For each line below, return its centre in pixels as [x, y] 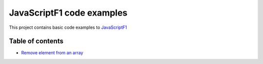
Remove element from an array [52, 53]
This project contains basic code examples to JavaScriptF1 [68, 27]
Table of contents [36, 41]
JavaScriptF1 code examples [68, 13]
